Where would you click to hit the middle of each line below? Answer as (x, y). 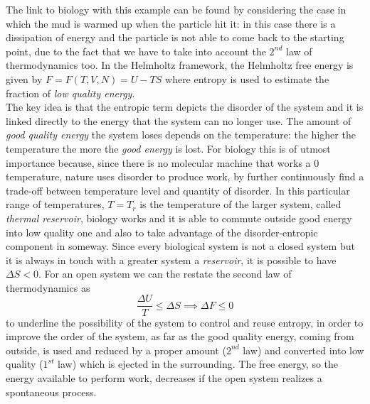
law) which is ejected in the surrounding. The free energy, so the (198, 364)
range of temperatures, (55, 204)
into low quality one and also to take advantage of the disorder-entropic (162, 232)
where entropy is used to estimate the (247, 78)
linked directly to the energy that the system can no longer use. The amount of (179, 120)
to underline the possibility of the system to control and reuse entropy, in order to (185, 322)
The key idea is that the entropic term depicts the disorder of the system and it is (185, 107)
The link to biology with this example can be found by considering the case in (176, 9)
